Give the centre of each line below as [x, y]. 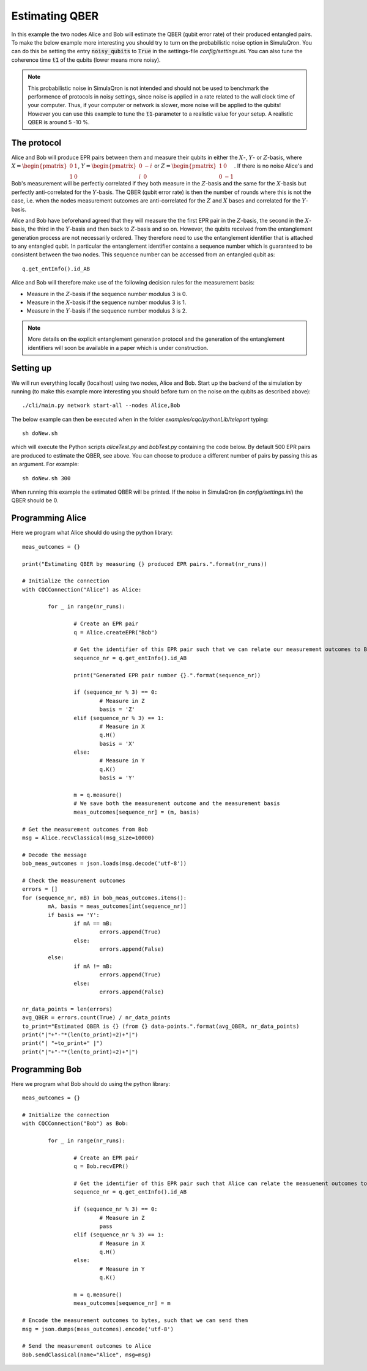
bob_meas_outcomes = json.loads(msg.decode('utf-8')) [104, 864]
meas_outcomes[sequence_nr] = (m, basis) [137, 812]
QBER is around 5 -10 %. [59, 122]
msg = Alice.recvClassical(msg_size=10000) [88, 838]
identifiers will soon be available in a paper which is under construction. [118, 347]
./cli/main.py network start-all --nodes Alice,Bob [101, 406]
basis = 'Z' [117, 709]
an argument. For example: [45, 464]
